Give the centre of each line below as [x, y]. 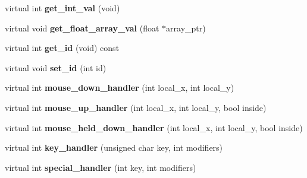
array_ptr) [186, 28]
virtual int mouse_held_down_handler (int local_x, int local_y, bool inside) [154, 127]
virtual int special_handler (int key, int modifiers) [101, 167]
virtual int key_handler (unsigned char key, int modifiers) [114, 147]
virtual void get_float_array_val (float [82, 28]
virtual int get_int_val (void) [62, 8]
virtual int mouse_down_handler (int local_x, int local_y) [120, 88]
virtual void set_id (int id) [56, 67]
